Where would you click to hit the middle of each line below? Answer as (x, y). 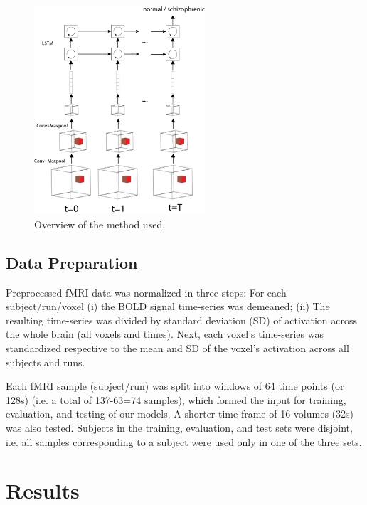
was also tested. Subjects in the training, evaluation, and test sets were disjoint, (179, 427)
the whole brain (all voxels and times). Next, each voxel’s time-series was (165, 334)
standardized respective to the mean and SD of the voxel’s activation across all (177, 348)
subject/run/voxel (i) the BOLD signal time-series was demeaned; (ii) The (168, 306)
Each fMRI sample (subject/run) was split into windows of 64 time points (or (175, 386)
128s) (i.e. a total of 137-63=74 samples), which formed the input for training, (176, 399)
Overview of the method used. (100, 224)
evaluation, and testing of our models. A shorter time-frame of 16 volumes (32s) (180, 414)
